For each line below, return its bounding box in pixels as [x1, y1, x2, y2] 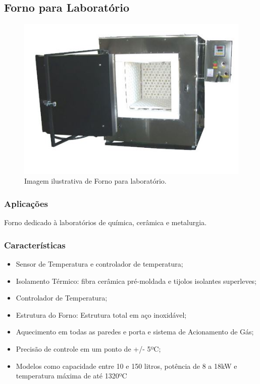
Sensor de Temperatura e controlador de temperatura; [16, 258, 183, 269]
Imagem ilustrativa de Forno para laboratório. [24, 176, 167, 186]
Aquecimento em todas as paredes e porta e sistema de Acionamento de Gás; [16, 326, 254, 337]
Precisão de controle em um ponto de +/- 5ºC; [16, 343, 161, 354]
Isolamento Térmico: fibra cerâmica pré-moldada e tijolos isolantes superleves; [16, 275, 257, 286]
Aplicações [4, 197, 48, 209]
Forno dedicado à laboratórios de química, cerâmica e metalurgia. [4, 217, 207, 228]
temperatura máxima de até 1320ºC [16, 370, 127, 381]
